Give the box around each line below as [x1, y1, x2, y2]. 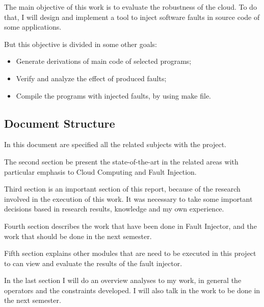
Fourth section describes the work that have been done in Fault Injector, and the [4, 220, 257, 231]
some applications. [4, 21, 62, 32]
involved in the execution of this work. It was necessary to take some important [4, 193, 253, 204]
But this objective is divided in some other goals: [4, 38, 157, 49]
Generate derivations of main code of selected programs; [16, 56, 192, 66]
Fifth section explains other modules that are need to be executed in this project [4, 248, 256, 258]
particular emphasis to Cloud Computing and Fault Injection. [4, 166, 197, 177]
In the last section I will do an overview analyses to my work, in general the [4, 275, 242, 286]
